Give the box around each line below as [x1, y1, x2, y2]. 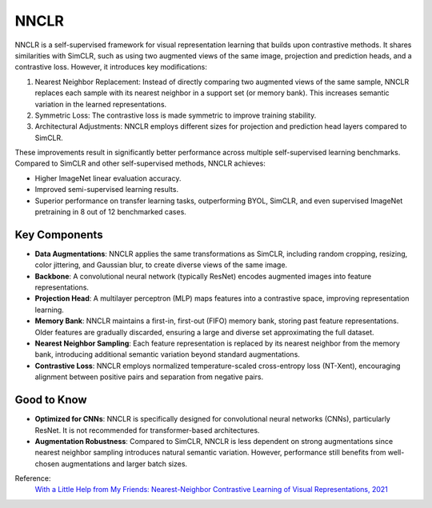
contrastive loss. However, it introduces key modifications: [14, 62, 207, 72]
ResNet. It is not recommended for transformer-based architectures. [34, 425, 260, 435]
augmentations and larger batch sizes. [61, 458, 188, 468]
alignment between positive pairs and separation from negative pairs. [34, 372, 264, 382]
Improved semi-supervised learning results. [34, 185, 179, 194]
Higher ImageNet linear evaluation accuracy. [34, 173, 182, 183]
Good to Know [14, 393, 87, 407]
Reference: [14, 474, 51, 483]
